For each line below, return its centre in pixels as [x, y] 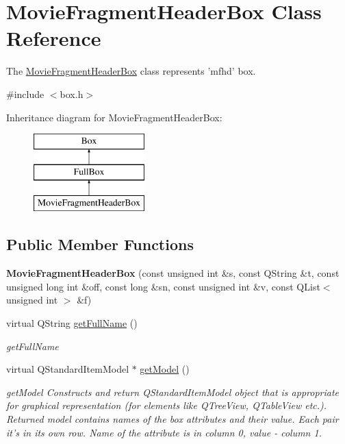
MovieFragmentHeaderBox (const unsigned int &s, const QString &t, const [173, 273]
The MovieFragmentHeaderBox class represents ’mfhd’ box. [131, 71]
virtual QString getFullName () [72, 323]
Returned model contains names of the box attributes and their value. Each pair [172, 419]
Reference [54, 38]
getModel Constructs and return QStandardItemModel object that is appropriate [173, 392]
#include [25, 94]
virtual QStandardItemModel [68, 369]
